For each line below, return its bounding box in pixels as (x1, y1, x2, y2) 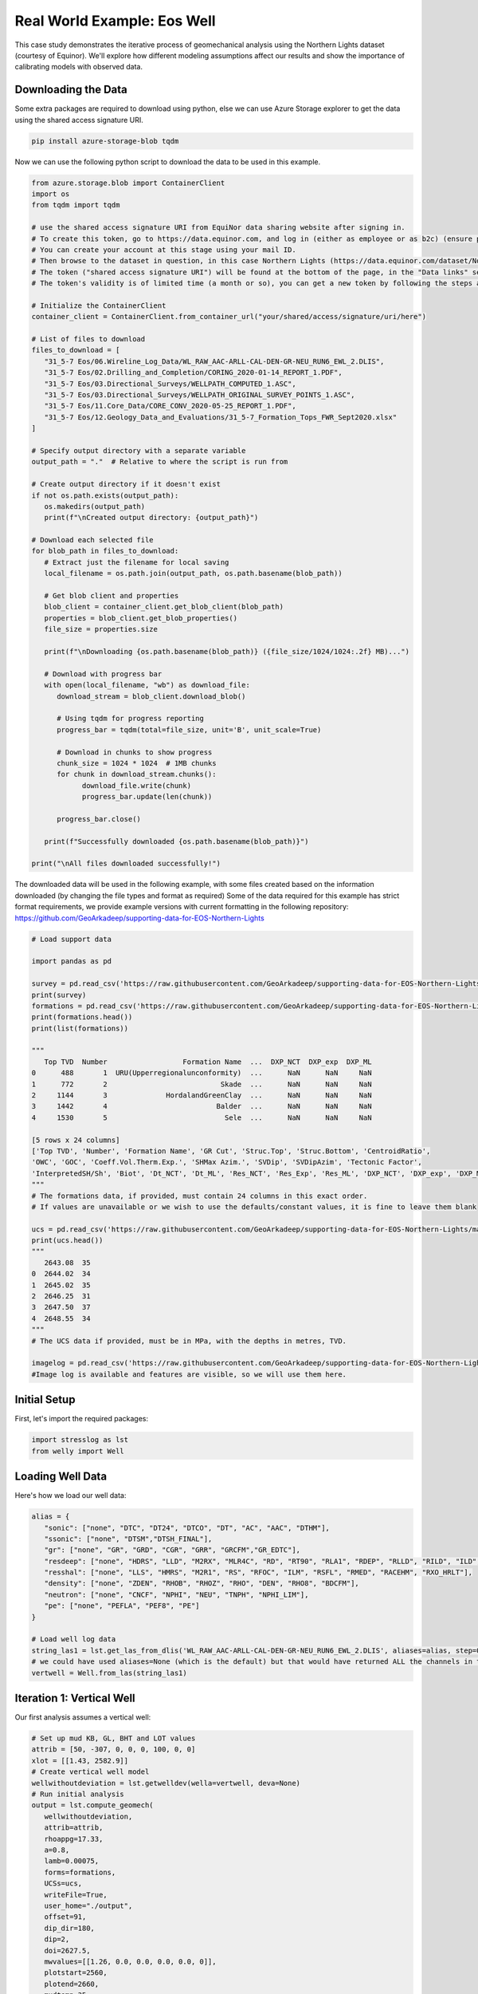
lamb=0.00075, (44, 1857, 100, 1866)
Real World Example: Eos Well (14, 12, 216, 30)
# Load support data (31, 934, 112, 944)
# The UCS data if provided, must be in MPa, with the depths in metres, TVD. (31, 1336, 347, 1346)
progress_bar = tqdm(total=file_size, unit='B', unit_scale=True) (57, 725, 322, 734)
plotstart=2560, (44, 1968, 108, 1977)
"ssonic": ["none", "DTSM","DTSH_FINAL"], (44, 1534, 213, 1543)
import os (31, 189, 70, 199)
